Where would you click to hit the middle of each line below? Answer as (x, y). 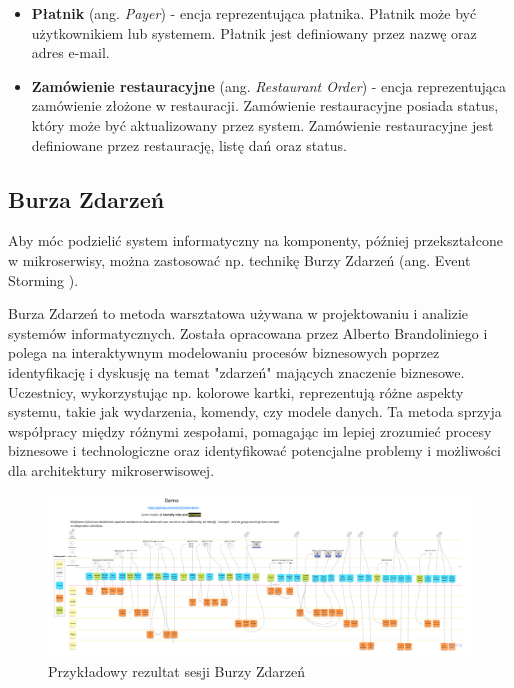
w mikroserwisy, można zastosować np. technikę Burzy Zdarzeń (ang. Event (239, 259)
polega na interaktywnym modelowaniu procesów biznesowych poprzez (224, 352)
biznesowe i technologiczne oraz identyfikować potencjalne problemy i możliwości (254, 450)
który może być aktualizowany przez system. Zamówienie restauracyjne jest (262, 124)
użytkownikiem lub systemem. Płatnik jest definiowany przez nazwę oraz (254, 32)
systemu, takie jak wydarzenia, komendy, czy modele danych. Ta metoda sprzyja (255, 411)
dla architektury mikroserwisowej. (111, 469)
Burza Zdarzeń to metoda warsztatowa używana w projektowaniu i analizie (238, 313)
